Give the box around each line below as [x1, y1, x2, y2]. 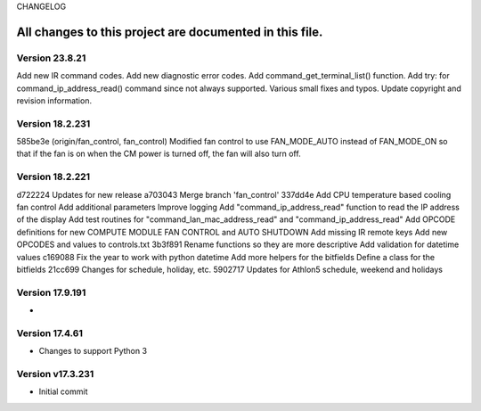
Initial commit [38, 386, 88, 397]
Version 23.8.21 [16, 52, 86, 64]
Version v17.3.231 [16, 368, 94, 380]
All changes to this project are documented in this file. [16, 24, 323, 39]
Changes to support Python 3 [38, 346, 147, 357]
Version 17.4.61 [16, 326, 84, 339]
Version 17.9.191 [16, 286, 86, 299]
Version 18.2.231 [16, 117, 91, 129]
